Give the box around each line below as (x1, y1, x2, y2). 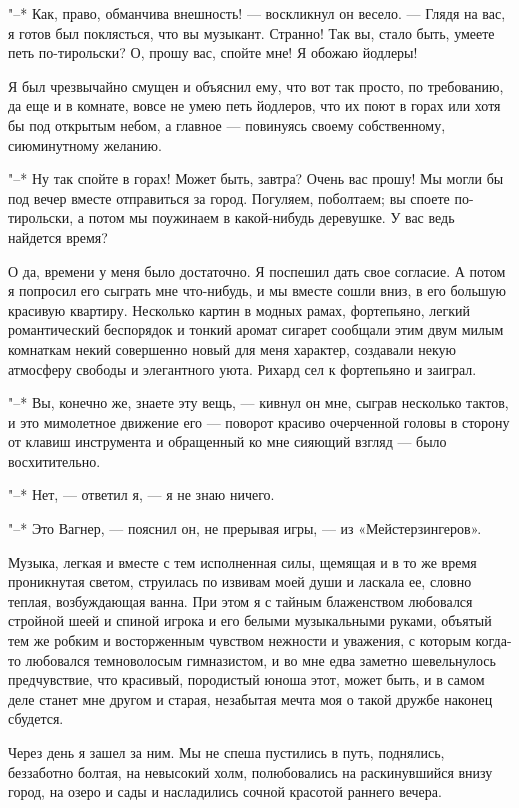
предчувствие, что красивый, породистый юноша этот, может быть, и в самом (8, 669, 485, 690)
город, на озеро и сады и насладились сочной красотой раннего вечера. (8, 781, 442, 802)
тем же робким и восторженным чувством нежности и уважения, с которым (8, 630, 471, 651)
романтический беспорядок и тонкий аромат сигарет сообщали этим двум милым (8, 319, 504, 340)
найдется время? (8, 226, 108, 247)
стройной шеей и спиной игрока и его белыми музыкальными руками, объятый (8, 610, 492, 631)
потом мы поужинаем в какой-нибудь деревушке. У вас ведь (88, 207, 455, 228)
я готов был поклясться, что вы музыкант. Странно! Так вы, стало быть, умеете (8, 22, 495, 43)
